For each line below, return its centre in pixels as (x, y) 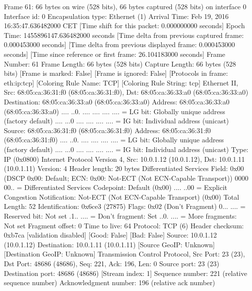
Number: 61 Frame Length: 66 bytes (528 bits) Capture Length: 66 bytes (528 (120, 63)
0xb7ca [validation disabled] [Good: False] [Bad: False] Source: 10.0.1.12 (110, 235)
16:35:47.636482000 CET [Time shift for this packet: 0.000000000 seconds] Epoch (125, 26)
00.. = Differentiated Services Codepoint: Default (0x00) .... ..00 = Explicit (116, 187)
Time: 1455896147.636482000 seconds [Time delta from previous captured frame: (124, 35)
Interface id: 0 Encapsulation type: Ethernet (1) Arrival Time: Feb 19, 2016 (116, 16)
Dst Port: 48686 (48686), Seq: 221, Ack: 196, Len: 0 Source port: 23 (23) (112, 264)
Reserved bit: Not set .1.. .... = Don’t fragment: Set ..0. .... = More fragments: (120, 216)
